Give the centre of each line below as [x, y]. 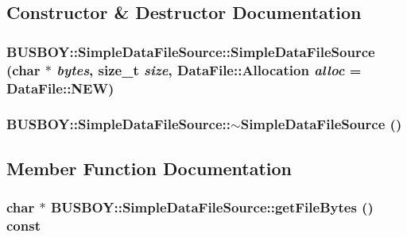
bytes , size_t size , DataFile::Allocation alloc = [209, 69]
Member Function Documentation [149, 168]
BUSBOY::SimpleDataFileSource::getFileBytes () [212, 207]
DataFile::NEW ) [60, 88]
